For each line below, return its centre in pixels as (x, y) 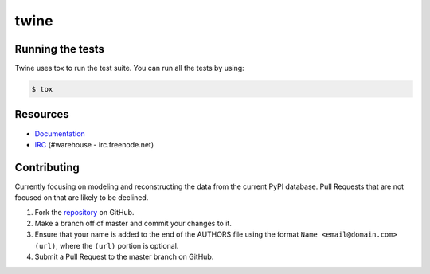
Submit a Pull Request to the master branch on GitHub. (124, 257)
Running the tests (60, 49)
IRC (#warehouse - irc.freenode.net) (94, 144)
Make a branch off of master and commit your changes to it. (133, 224)
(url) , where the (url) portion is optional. (107, 245)
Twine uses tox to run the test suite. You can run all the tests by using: (129, 68)
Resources (42, 114)
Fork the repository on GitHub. (84, 212)
